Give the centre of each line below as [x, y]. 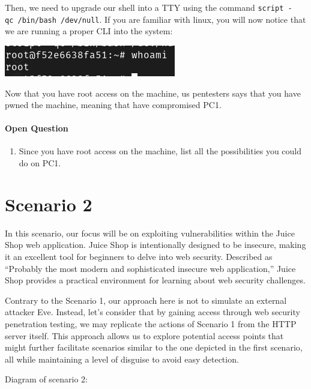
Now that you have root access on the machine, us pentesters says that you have [153, 93]
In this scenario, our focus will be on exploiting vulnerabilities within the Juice [150, 233]
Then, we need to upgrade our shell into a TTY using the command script [144, 7]
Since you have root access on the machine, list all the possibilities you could [160, 151]
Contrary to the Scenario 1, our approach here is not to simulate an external [146, 300]
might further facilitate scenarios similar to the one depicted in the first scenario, [154, 347]
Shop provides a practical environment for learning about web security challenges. [155, 280]
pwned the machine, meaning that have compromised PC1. [113, 105]
